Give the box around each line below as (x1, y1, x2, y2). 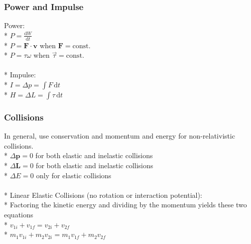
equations (4, 209, 34, 219)
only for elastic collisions (36, 170, 111, 180)
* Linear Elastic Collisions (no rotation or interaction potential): (4, 189, 202, 200)
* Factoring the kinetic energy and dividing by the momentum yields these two (4, 199, 247, 210)
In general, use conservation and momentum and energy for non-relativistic (4, 131, 235, 141)
